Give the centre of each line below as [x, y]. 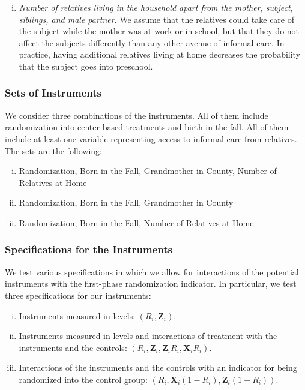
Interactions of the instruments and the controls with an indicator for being [158, 367]
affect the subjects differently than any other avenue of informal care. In [152, 42]
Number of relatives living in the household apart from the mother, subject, [156, 7]
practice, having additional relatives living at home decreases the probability [160, 54]
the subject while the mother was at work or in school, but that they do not [159, 31]
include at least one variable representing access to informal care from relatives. [151, 138]
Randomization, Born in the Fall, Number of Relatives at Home [136, 222]
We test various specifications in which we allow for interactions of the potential [152, 271]
